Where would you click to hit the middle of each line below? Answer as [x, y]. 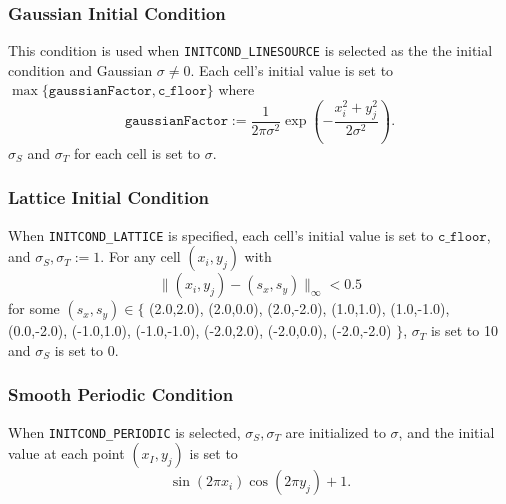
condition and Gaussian [80, 69]
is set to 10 [464, 330]
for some [34, 308]
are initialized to [335, 431]
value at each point [66, 453]
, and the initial [446, 431]
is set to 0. [86, 349]
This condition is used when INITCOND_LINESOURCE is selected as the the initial [250, 50]
